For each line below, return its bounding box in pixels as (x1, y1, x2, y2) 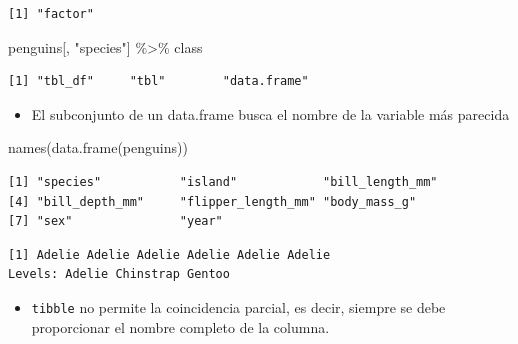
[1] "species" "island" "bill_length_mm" (8, 174, 438, 189)
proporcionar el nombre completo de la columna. (31, 316, 330, 337)
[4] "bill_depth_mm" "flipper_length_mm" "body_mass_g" (8, 194, 417, 209)
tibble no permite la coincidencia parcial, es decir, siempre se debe (31, 296, 446, 317)
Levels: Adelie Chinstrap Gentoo (8, 267, 230, 282)
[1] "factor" (8, 7, 94, 21)
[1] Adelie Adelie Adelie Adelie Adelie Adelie (8, 247, 331, 262)
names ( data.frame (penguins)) (8, 137, 188, 158)
